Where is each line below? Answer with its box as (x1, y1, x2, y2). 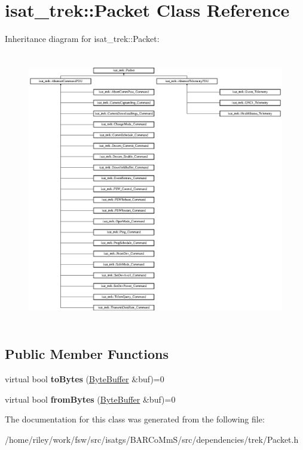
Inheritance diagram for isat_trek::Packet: (5, 32, 160, 45)
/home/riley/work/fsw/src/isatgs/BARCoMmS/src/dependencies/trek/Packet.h (5, 433, 299, 445)
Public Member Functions (5, 345, 169, 363)
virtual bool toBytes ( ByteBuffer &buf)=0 (5, 373, 164, 385)
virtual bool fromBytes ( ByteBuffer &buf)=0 (5, 392, 176, 405)
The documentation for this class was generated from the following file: (5, 413, 265, 425)
